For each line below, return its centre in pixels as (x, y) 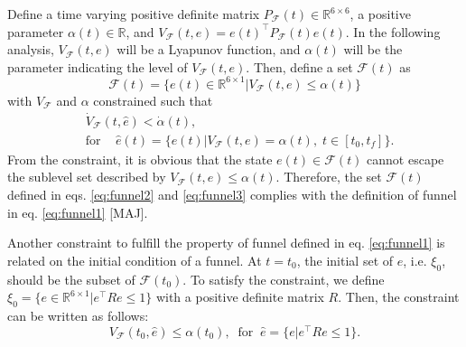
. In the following (393, 31)
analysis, (31, 49)
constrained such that (153, 100)
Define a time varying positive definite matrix (134, 14)
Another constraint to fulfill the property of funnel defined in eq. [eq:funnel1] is (226, 243)
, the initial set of (345, 260)
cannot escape (405, 159)
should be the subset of (71, 279)
